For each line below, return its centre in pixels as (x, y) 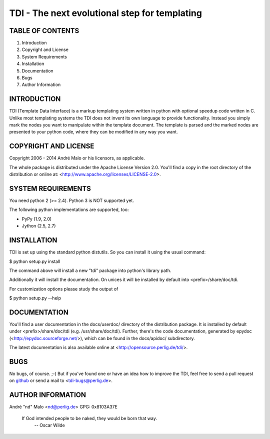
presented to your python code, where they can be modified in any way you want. (93, 132)
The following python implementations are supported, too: (69, 209)
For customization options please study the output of (64, 289)
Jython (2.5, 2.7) (39, 226)
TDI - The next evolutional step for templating (106, 13)
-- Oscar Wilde (49, 425)
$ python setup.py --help (35, 298)
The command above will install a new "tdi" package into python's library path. (90, 270)
